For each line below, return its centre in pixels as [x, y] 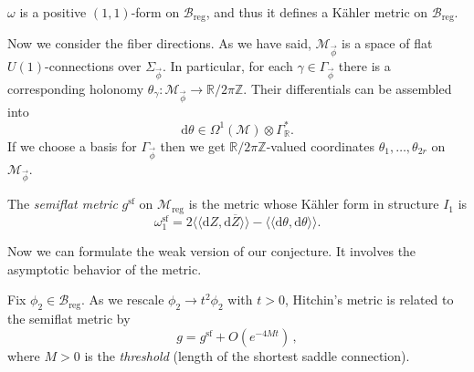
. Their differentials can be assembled [348, 88]
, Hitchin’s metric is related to [369, 300]
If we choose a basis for [72, 145]
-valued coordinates [320, 145]
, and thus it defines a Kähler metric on [317, 12]
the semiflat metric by [69, 319]
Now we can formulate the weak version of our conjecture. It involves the [212, 251]
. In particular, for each [227, 66]
